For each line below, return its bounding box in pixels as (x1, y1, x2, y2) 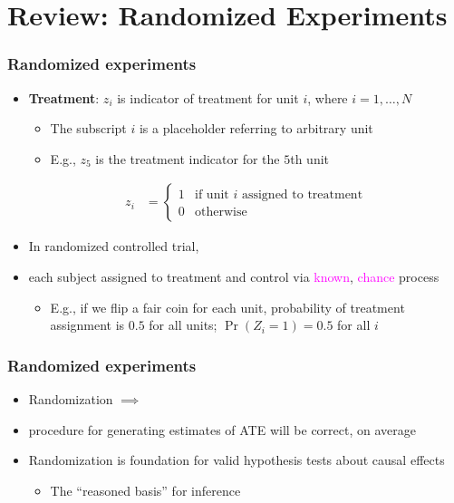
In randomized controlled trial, (28, 237, 199, 256)
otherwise (195, 206, 247, 219)
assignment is (50, 315, 125, 334)
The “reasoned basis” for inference (50, 480, 241, 499)
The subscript (50, 119, 127, 138)
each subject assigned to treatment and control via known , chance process (28, 267, 440, 285)
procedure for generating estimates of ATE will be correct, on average (28, 420, 417, 439)
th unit (290, 149, 330, 168)
